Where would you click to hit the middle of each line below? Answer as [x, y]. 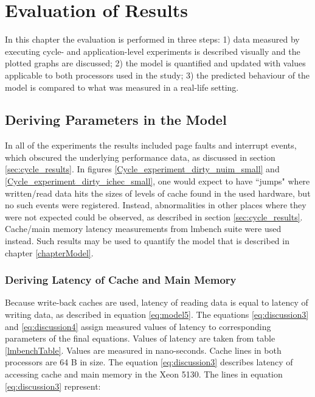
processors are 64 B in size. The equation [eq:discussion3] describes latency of [149, 362]
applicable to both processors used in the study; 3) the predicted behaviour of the [157, 75]
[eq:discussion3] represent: [53, 386]
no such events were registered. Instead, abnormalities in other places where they [156, 205]
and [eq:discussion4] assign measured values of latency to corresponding [138, 326]
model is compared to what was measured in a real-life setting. [122, 87]
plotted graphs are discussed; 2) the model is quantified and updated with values [155, 63]
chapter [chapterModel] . [49, 252]
